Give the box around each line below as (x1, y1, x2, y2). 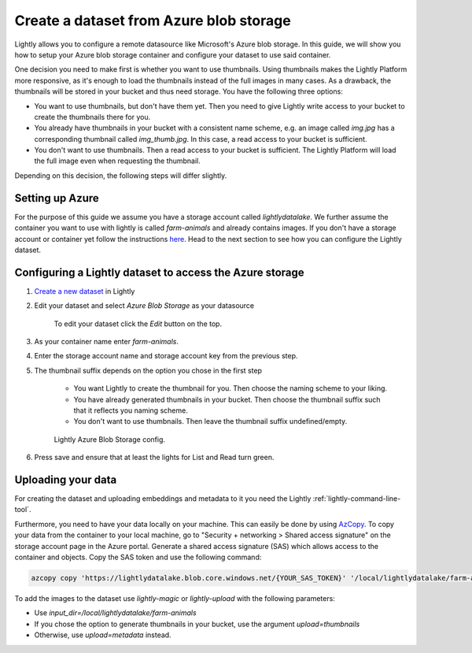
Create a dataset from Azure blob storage (14, 12, 291, 29)
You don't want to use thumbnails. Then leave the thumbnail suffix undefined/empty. (73, 417, 348, 426)
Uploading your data (14, 473, 117, 486)
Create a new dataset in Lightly (34, 286, 135, 295)
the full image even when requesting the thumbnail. (34, 156, 201, 165)
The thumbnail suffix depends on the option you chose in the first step (34, 365, 263, 375)
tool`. (14, 505, 31, 514)
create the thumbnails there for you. (34, 112, 151, 121)
